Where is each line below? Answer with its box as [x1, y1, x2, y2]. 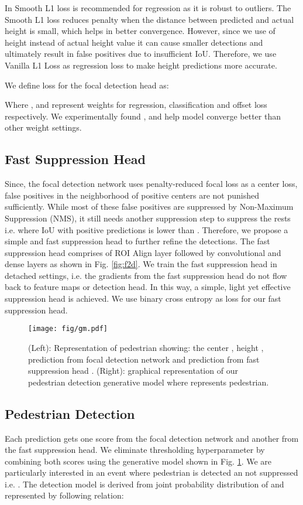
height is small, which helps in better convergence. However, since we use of [5, 25, 276, 37]
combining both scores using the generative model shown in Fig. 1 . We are [5, 455, 272, 467]
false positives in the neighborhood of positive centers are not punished [5, 189, 259, 201]
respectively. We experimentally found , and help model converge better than [5, 110, 281, 122]
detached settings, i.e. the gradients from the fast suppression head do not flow [5, 269, 287, 281]
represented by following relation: [5, 489, 124, 501]
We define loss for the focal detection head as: [5, 79, 169, 91]
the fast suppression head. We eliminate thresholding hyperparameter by [5, 443, 265, 456]
